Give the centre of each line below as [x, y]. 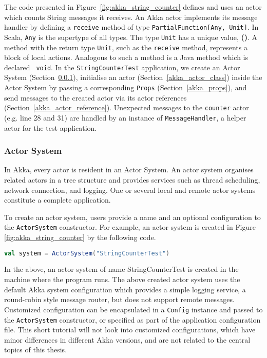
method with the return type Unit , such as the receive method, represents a [126, 47]
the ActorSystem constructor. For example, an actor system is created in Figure [130, 227]
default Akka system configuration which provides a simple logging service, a [125, 289]
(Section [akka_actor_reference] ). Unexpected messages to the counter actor [127, 107]
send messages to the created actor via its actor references [96, 97]
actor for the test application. [51, 127]
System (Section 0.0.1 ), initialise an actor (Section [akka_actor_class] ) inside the [133, 77]
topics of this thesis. [36, 350]
